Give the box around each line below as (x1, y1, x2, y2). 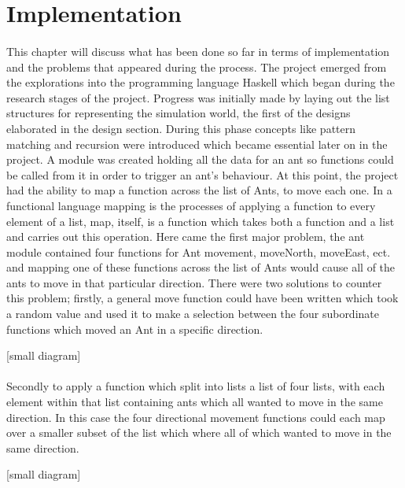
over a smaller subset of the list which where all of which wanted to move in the (6, 424, 392, 441)
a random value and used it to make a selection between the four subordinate (6, 305, 379, 322)
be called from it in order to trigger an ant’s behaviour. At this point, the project (6, 166, 399, 183)
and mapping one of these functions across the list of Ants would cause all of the (6, 259, 396, 275)
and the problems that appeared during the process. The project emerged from (6, 58, 387, 75)
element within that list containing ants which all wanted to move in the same (6, 394, 383, 410)
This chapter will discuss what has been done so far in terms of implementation (6, 43, 390, 59)
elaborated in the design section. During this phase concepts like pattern (6, 120, 356, 136)
